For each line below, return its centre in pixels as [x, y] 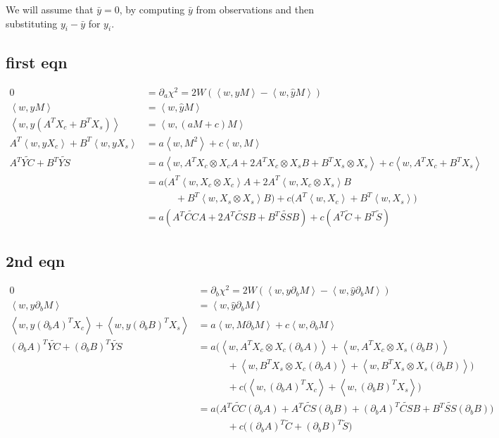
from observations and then [255, 9]
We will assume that [50, 9]
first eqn [37, 62]
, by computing [152, 9]
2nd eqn [36, 260]
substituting [32, 23]
